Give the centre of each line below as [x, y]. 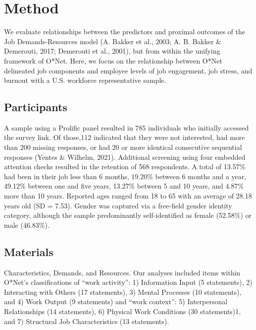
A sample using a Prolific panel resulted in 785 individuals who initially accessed [127, 127]
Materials [29, 251]
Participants [36, 107]
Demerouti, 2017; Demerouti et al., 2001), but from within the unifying [112, 51]
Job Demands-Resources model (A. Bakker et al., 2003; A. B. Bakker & [113, 41]
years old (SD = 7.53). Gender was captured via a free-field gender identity [118, 205]
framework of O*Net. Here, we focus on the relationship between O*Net [113, 60]
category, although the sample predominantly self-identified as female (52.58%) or [128, 215]
